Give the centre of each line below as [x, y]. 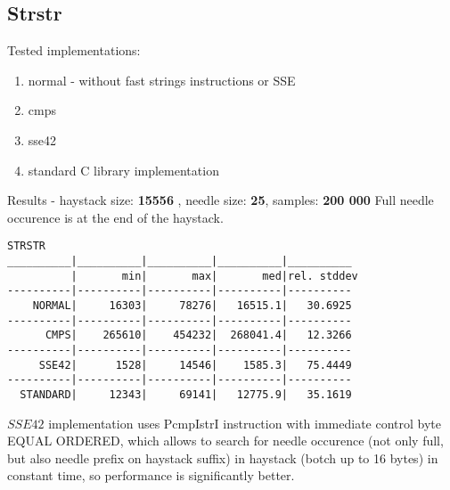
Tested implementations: [74, 50]
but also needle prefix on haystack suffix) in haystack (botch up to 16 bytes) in [223, 457]
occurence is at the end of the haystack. [115, 217]
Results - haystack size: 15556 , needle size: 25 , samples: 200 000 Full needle [221, 200]
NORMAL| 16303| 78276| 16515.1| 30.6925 [192, 305]
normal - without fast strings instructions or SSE [162, 80]
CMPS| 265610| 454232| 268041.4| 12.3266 [198, 335]
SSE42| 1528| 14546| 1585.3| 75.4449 [195, 365]
